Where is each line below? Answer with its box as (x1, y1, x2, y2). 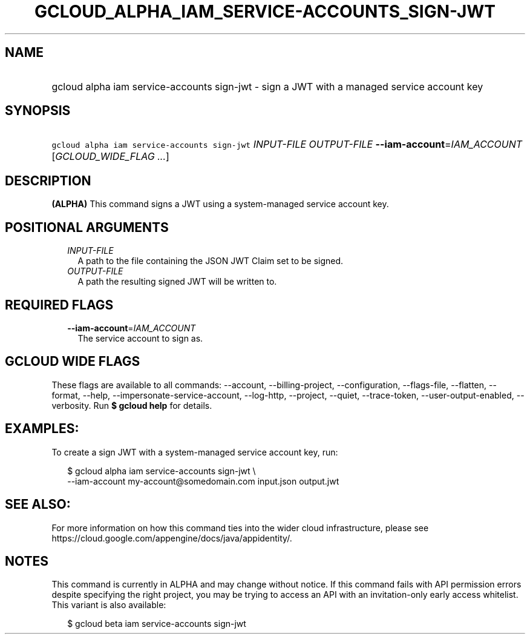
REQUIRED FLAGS (5, 297, 114, 313)
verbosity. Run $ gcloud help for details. (51, 400, 212, 411)
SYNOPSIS (5, 103, 71, 119)
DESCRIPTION (5, 173, 91, 188)
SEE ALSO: (5, 497, 71, 512)
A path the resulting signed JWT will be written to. (77, 276, 277, 287)
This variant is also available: (51, 600, 166, 611)
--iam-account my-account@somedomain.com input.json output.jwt (67, 475, 339, 486)
